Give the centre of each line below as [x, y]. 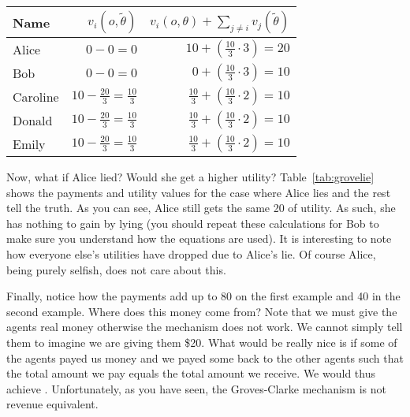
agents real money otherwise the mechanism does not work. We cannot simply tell [205, 327]
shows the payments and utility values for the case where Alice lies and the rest [199, 192]
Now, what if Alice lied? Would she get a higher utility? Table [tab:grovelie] [190, 177]
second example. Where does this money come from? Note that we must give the [202, 311]
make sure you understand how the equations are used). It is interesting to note [199, 238]
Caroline [36, 96]
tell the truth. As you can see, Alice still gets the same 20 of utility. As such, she [201, 208]
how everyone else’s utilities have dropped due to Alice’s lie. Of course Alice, [191, 253]
